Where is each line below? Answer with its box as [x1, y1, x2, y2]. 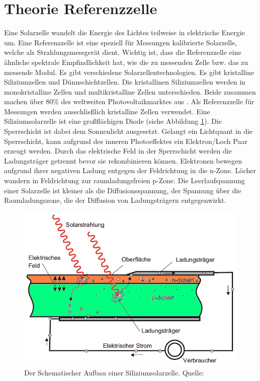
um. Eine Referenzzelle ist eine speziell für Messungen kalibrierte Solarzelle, [4, 37, 237, 47]
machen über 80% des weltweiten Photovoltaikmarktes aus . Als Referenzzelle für [4, 96, 254, 107]
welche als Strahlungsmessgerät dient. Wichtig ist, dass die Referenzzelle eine [4, 47, 241, 57]
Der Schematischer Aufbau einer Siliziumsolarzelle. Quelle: [24, 367, 204, 377]
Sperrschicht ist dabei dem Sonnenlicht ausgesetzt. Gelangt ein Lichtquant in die [4, 126, 253, 136]
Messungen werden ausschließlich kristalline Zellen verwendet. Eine [4, 106, 210, 116]
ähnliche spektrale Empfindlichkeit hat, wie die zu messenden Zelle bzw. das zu [4, 56, 248, 67]
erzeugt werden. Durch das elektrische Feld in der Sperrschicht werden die [4, 145, 232, 156]
